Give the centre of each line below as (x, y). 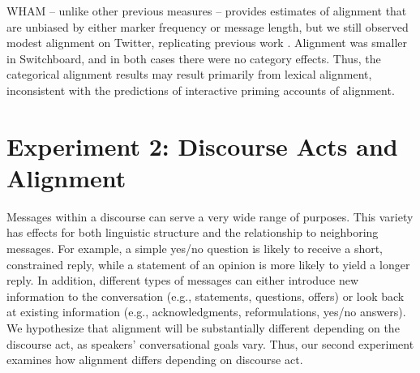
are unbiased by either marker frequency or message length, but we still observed (208, 26)
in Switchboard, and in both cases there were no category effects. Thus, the (194, 58)
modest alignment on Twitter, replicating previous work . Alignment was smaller (207, 43)
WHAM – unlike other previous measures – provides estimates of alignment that (207, 11)
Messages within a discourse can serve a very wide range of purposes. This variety (210, 216)
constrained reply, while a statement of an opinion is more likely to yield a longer (208, 264)
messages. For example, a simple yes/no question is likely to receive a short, (195, 249)
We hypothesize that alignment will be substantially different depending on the (203, 328)
